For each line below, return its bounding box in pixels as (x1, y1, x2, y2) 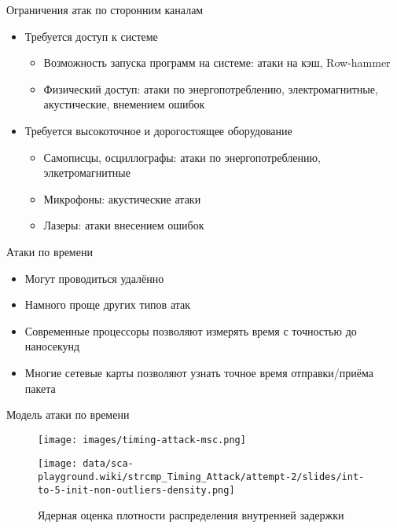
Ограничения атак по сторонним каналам (6, 2, 204, 17)
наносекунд (24, 338, 80, 354)
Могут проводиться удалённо (24, 269, 164, 286)
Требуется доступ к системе (24, 27, 158, 44)
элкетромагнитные (43, 164, 130, 181)
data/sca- (83, 458, 134, 470)
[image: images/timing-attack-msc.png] (38, 434, 246, 445)
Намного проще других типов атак (24, 296, 191, 313)
